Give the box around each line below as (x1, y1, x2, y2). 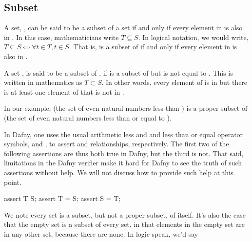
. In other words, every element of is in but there (101, 77, 248, 87)
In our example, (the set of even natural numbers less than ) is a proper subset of (4, 103, 248, 113)
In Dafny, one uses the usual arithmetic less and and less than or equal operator (4, 129, 243, 139)
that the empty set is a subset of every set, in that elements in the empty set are (4, 219, 245, 229)
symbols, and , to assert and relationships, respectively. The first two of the (4, 139, 229, 149)
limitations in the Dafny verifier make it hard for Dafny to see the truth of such (4, 158, 242, 168)
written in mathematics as (4, 77, 82, 87)
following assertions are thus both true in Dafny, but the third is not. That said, (4, 148, 244, 158)
